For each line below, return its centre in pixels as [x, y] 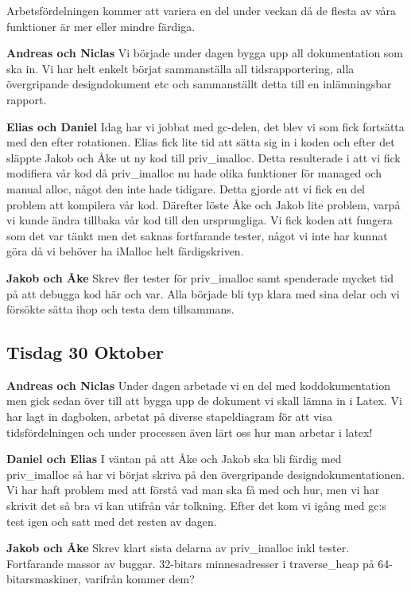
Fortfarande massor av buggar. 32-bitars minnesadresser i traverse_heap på [190, 563]
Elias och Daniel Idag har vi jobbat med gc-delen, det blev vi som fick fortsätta [205, 126]
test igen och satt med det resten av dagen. [112, 521]
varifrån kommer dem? [140, 579]
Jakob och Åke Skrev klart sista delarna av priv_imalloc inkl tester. [178, 548]
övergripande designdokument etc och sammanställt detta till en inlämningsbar [199, 84]
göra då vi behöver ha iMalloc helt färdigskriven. [125, 251]
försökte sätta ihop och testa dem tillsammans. [120, 309]
